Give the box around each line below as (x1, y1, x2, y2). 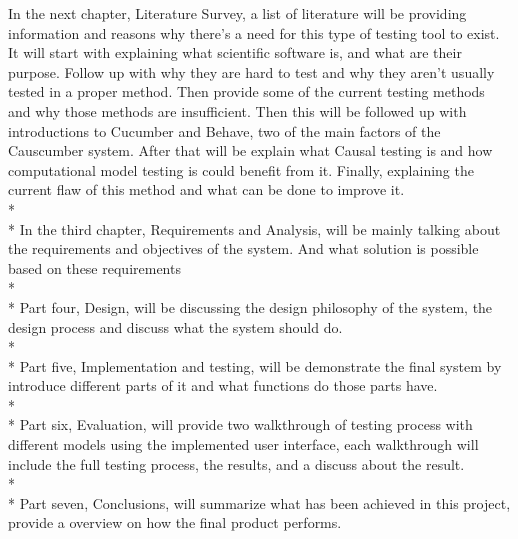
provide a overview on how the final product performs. (8, 512, 342, 533)
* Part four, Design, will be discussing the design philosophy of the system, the (8, 296, 493, 317)
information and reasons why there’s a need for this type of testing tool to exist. (8, 22, 500, 43)
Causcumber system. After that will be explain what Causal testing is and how (8, 140, 493, 161)
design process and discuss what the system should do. (8, 316, 343, 337)
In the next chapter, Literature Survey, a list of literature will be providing (8, 3, 467, 23)
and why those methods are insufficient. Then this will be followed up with (8, 100, 467, 121)
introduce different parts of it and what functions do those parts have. (8, 375, 438, 396)
